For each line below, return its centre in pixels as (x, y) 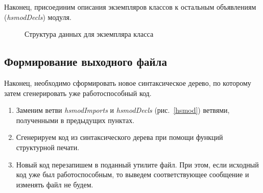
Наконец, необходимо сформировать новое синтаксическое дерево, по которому (128, 82)
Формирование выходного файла (86, 62)
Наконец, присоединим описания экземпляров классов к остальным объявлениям (130, 7)
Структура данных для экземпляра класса (89, 34)
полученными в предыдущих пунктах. (75, 120)
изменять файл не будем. (55, 184)
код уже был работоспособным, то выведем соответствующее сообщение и (133, 174)
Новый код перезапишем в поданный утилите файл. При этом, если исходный (137, 164)
